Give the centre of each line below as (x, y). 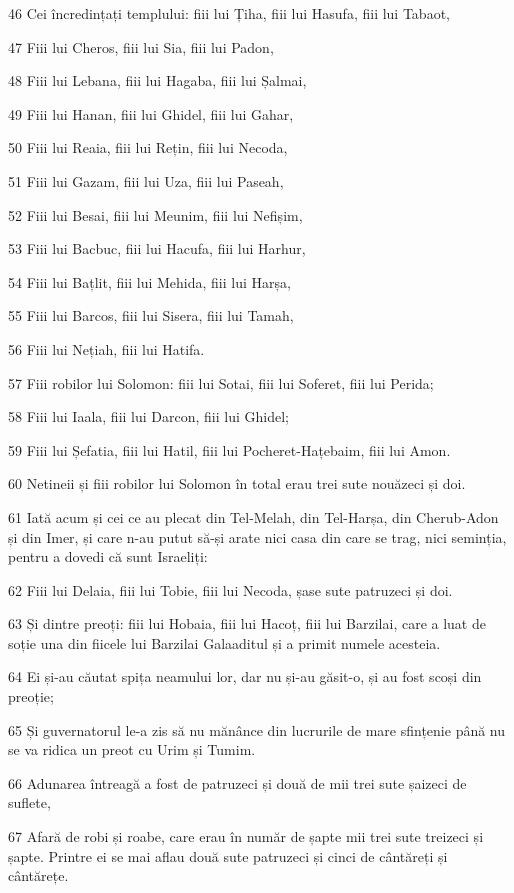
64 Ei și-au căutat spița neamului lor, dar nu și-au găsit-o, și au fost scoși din (245, 676)
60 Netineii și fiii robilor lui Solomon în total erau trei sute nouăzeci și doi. (237, 483)
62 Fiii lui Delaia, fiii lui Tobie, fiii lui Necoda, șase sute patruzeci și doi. (230, 589)
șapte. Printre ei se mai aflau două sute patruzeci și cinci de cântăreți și (228, 855)
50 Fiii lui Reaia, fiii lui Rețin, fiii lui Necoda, (148, 147)
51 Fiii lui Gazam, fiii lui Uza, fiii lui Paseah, (146, 180)
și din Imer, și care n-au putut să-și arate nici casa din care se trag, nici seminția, (257, 536)
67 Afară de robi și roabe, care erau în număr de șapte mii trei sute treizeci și (246, 836)
